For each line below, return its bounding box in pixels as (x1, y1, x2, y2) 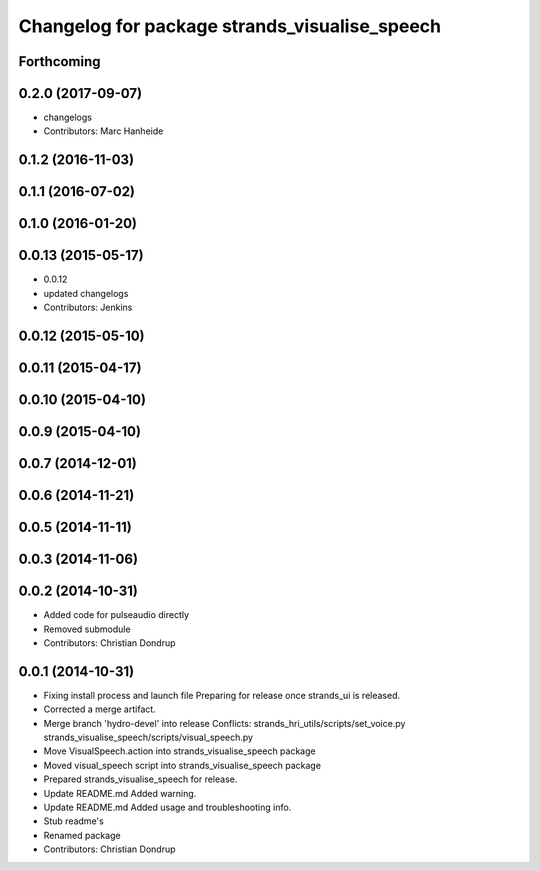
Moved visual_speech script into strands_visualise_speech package (43, 759, 322, 771)
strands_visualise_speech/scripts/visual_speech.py (43, 731, 254, 744)
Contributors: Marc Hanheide (43, 125, 164, 137)
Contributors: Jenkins (43, 301, 133, 314)
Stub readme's (43, 815, 104, 827)
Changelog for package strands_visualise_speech (18, 15, 442, 37)
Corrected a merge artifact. (43, 703, 157, 715)
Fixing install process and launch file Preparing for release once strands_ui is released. (43, 689, 401, 701)
